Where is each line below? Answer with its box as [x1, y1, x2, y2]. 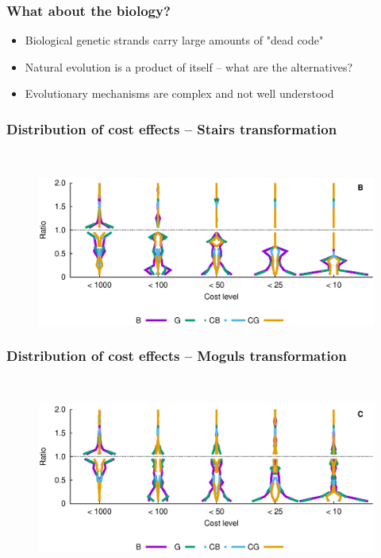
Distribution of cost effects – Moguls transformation [6, 346, 347, 366]
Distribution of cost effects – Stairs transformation [6, 118, 337, 138]
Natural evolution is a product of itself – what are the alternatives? [25, 58, 353, 75]
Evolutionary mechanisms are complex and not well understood [25, 85, 334, 102]
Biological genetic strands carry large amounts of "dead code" [25, 32, 324, 48]
